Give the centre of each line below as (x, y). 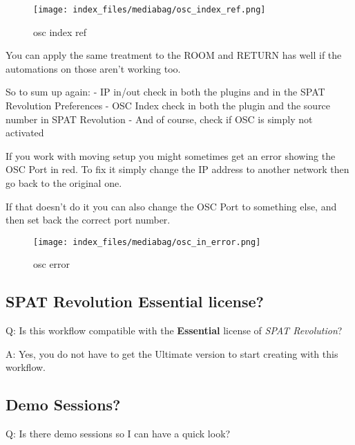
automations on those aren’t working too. (93, 68)
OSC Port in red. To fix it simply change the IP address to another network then (177, 169)
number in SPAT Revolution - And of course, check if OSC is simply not (159, 119)
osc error (52, 264)
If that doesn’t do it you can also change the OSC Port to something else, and (171, 206)
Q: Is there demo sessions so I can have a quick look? (118, 434)
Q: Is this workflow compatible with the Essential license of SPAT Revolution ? (174, 330)
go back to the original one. (64, 183)
